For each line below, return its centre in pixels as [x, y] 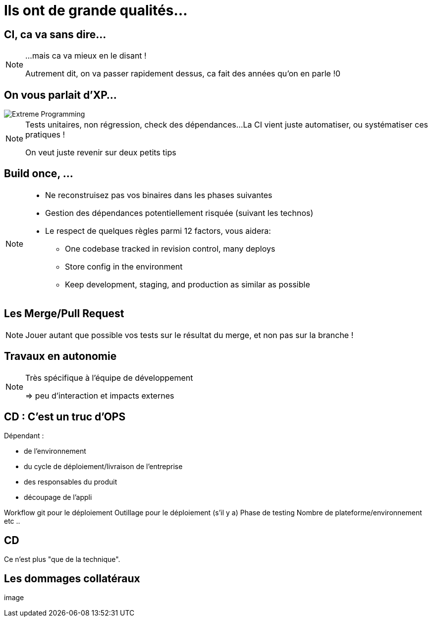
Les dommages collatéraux [72, 578]
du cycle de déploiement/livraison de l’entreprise [103, 467]
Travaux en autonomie [60, 356]
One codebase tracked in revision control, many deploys [170, 248]
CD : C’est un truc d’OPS [65, 416]
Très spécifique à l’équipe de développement [109, 378]
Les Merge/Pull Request [64, 314]
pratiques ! [45, 135]
